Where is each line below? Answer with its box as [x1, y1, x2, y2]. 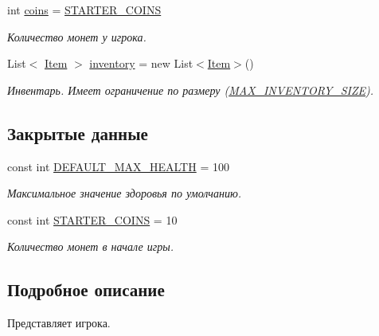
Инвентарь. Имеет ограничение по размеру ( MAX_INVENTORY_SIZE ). [7, 81, 374, 98]
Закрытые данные [7, 120, 148, 145]
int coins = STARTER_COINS [7, 2, 162, 18]
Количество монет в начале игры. [7, 238, 174, 255]
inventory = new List [89, 55, 193, 72]
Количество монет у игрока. [7, 28, 147, 45]
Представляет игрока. [7, 315, 111, 331]
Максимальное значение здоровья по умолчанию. [7, 185, 242, 201]
